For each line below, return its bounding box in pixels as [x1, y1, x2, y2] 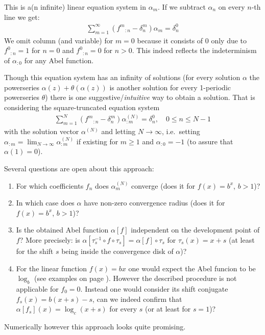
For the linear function [16, 263, 87, 273]
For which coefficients [16, 180, 84, 191]
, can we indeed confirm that [92, 293, 182, 304]
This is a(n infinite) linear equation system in [4, 2, 147, 12]
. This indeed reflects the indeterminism [132, 45, 257, 56]
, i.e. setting [161, 126, 200, 137]
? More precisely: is [19, 235, 80, 245]
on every [218, 2, 245, 12]
